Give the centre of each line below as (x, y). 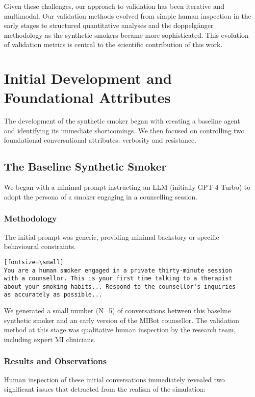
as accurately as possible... (53, 295)
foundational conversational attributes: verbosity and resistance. (100, 140)
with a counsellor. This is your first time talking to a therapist (118, 279)
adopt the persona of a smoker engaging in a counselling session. (101, 196)
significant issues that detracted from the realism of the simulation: (105, 389)
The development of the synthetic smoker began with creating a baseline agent (122, 121)
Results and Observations (55, 361)
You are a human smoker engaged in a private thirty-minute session (118, 270)
